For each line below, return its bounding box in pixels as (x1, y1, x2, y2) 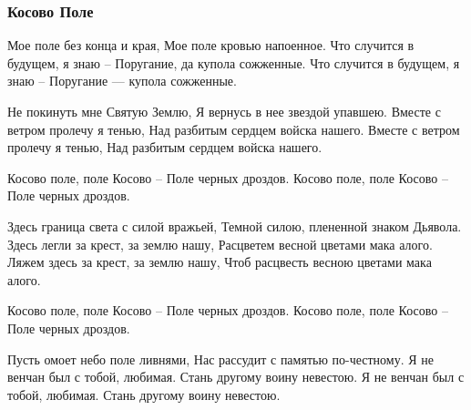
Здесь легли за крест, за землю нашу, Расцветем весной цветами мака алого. (7, 234, 433, 253)
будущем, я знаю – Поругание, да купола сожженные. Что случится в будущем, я (7, 53, 460, 72)
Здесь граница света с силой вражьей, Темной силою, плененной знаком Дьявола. (7, 216, 462, 235)
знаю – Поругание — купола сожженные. (7, 71, 237, 90)
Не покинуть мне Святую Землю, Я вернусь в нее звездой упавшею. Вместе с (7, 102, 441, 120)
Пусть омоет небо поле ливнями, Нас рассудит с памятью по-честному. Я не (7, 349, 434, 368)
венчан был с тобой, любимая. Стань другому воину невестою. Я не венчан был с (7, 367, 465, 386)
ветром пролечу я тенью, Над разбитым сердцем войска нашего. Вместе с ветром (7, 119, 460, 138)
